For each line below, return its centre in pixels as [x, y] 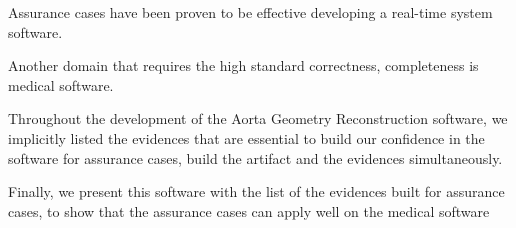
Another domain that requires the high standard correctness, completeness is [243, 65]
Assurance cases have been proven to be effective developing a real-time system [250, 12]
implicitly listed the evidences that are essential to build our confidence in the [246, 137]
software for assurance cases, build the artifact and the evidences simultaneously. [255, 157]
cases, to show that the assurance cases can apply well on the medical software [249, 210]
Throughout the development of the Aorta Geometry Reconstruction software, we [258, 118]
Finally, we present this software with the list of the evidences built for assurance [256, 191]
